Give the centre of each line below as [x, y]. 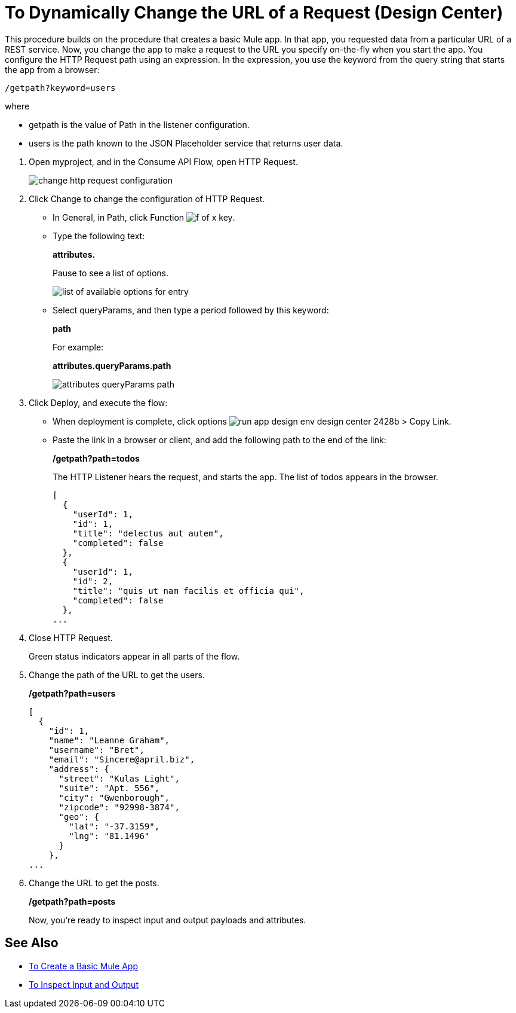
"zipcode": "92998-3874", [119, 807]
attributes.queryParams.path [112, 365]
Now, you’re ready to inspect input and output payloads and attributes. [168, 920]
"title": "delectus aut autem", [148, 533]
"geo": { [79, 817]
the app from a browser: [52, 69]
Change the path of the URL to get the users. [117, 675]
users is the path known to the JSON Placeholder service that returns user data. [186, 143]
